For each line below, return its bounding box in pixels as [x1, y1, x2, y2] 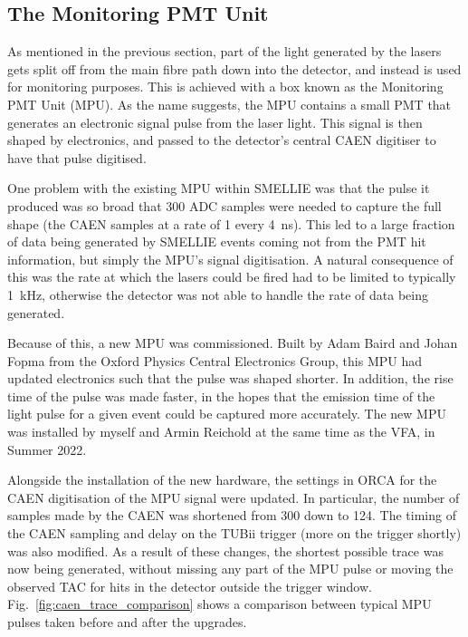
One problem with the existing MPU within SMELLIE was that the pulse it [7, 179, 430, 198]
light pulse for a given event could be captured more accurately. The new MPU [7, 404, 446, 423]
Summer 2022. [7, 439, 87, 458]
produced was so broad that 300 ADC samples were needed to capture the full [7, 196, 442, 215]
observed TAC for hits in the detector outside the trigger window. [7, 576, 372, 595]
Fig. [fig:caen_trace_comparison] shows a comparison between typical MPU [7, 594, 432, 613]
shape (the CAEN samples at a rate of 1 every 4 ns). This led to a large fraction [7, 214, 455, 233]
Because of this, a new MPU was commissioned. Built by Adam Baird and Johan [7, 333, 458, 352]
